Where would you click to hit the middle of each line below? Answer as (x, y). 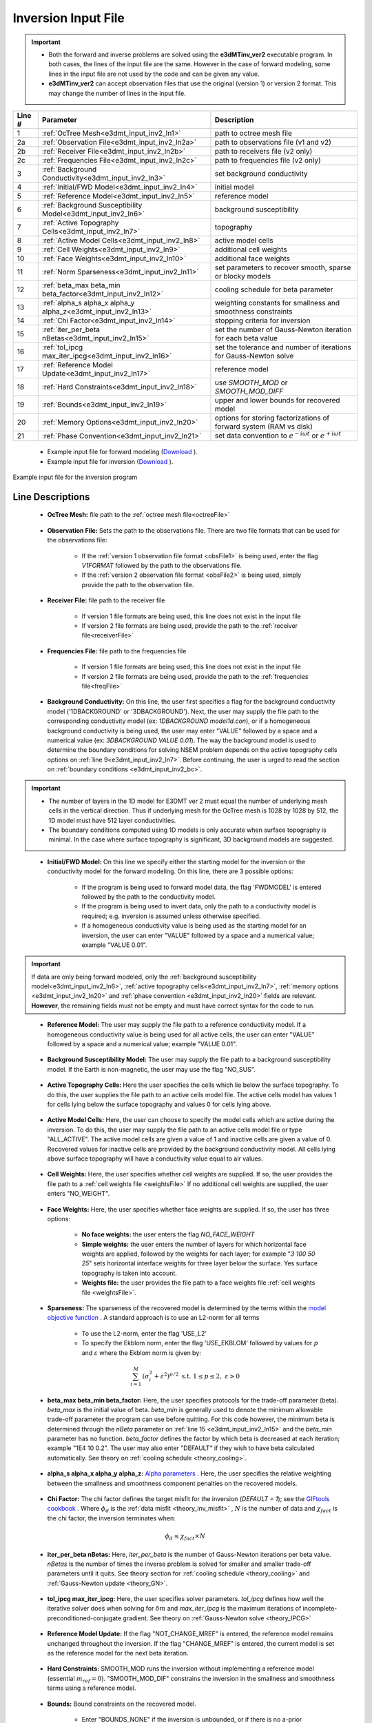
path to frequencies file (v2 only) (268, 160)
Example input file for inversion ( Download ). (110, 461)
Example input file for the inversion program (75, 477)
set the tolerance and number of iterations (283, 347)
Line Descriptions (51, 497)
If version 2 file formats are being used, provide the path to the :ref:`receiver (190, 625)
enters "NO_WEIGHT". (79, 1194)
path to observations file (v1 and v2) (273, 142)
